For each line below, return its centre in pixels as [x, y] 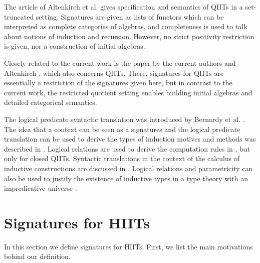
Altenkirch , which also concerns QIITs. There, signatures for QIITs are [114, 73]
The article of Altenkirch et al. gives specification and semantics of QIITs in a [123, 7]
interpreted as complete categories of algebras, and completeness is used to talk [126, 26]
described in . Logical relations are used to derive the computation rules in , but [127, 148]
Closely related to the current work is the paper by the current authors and [120, 62]
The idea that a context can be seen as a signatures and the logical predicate [122, 129]
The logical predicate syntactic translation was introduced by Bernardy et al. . [124, 119]
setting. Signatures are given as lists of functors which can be [130, 16]
